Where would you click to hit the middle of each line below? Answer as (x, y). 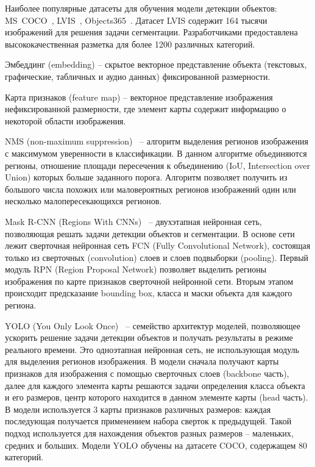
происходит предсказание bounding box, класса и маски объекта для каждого (149, 293)
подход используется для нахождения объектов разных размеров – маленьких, (149, 433)
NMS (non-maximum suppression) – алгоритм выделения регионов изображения (157, 141)
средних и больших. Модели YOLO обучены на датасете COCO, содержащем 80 (156, 445)
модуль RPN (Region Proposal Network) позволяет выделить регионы (136, 269)
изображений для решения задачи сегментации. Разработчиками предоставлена (151, 32)
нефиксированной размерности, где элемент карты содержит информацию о (146, 109)
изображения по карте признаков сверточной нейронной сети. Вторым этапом (149, 281)
